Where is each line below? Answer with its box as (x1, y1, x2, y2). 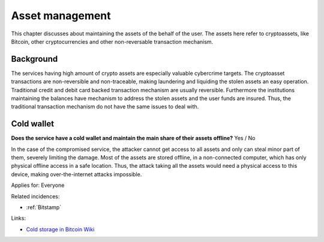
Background (11, 54, 58, 64)
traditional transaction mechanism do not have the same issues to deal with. (11, 103, 199, 110)
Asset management (11, 9, 111, 22)
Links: (11, 214, 26, 222)
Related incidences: (11, 192, 60, 200)
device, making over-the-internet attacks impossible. (11, 171, 142, 178)
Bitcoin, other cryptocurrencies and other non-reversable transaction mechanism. (11, 38, 214, 45)
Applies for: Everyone (11, 181, 65, 189)
